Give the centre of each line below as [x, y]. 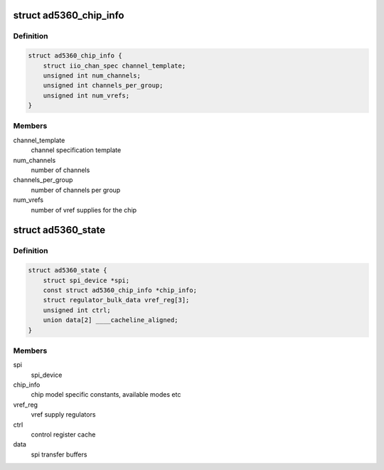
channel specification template [76, 150]
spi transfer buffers [59, 454]
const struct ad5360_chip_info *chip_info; [120, 290]
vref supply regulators [63, 415]
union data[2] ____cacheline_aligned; [111, 320]
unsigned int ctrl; [77, 310]
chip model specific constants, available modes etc [106, 395]
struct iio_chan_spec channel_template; [114, 65]
